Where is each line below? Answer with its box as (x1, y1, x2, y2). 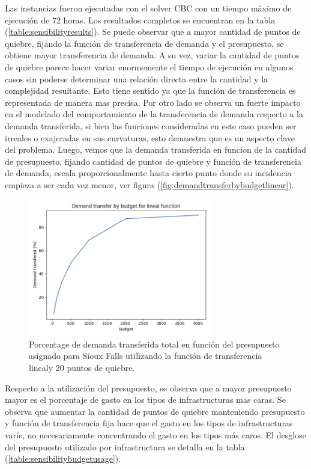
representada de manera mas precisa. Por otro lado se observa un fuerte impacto (5, 96, 301, 108)
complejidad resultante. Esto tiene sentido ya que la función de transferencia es (5, 84, 296, 97)
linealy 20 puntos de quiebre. (29, 361, 135, 374)
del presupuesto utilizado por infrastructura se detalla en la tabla (5, 440, 245, 453)
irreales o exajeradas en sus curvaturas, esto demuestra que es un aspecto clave (5, 131, 295, 144)
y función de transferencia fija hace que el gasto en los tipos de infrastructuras (5, 417, 293, 429)
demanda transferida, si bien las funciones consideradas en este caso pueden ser (5, 119, 297, 132)
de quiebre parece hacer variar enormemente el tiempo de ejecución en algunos (5, 60, 294, 73)
